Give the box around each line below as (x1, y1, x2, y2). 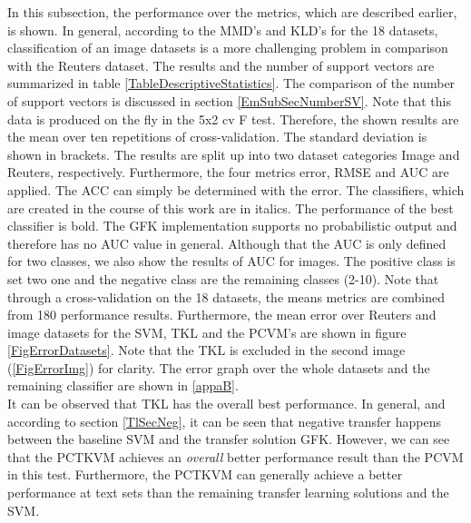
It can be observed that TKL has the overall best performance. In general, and (7, 394, 446, 413)
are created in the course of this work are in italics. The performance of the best (7, 198, 454, 217)
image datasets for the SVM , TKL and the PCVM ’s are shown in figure (7, 322, 407, 341)
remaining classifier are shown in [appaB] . (7, 376, 239, 395)
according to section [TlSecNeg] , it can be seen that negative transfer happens (7, 411, 441, 430)
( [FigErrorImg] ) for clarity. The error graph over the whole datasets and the (7, 358, 430, 377)
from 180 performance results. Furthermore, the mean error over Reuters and (7, 305, 437, 324)
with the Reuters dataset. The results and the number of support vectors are (7, 55, 435, 74)
